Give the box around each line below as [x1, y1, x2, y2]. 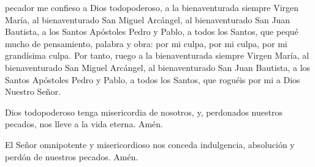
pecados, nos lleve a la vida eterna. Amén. [5, 117, 164, 130]
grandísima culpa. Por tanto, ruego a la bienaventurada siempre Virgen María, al [5, 49, 309, 62]
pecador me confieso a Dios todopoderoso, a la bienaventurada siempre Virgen [5, 1, 299, 13]
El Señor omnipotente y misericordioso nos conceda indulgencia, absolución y [5, 138, 295, 150]
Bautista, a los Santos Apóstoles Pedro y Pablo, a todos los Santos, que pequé [5, 25, 298, 38]
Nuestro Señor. [5, 85, 61, 98]
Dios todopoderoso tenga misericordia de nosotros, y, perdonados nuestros [5, 105, 283, 118]
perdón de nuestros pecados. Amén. [5, 150, 139, 163]
